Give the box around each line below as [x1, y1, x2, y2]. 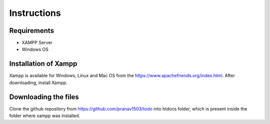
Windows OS [21, 46, 48, 52]
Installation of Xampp [9, 60, 77, 68]
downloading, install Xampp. [9, 80, 67, 86]
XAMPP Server [21, 40, 52, 46]
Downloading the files [9, 93, 79, 101]
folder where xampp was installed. [9, 113, 80, 119]
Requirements [9, 26, 54, 35]
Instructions [9, 7, 61, 18]
